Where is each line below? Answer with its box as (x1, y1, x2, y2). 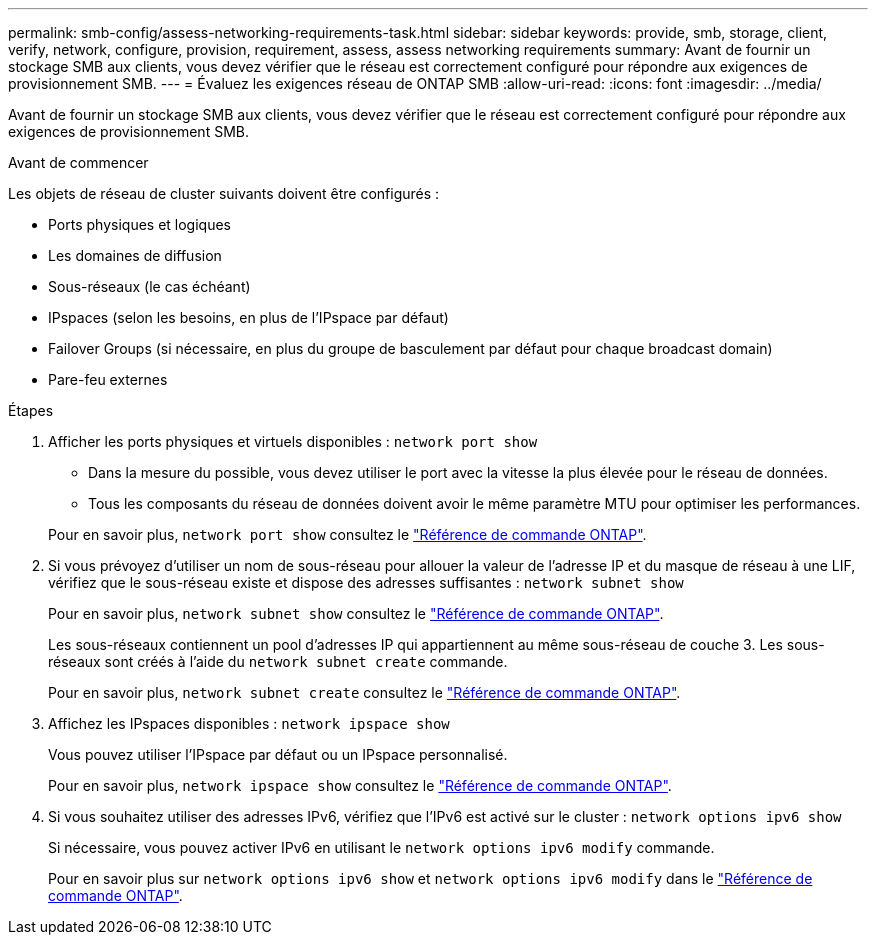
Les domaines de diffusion (48, 247, 222, 264)
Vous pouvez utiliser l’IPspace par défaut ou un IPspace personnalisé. (48, 746, 508, 763)
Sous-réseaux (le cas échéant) (48, 278, 251, 295)
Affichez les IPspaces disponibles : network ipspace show (48, 715, 450, 732)
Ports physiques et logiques (48, 216, 231, 233)
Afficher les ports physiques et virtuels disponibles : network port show (48, 433, 538, 450)
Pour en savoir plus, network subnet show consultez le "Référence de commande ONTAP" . (48, 605, 664, 622)
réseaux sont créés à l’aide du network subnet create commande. (48, 653, 508, 670)
